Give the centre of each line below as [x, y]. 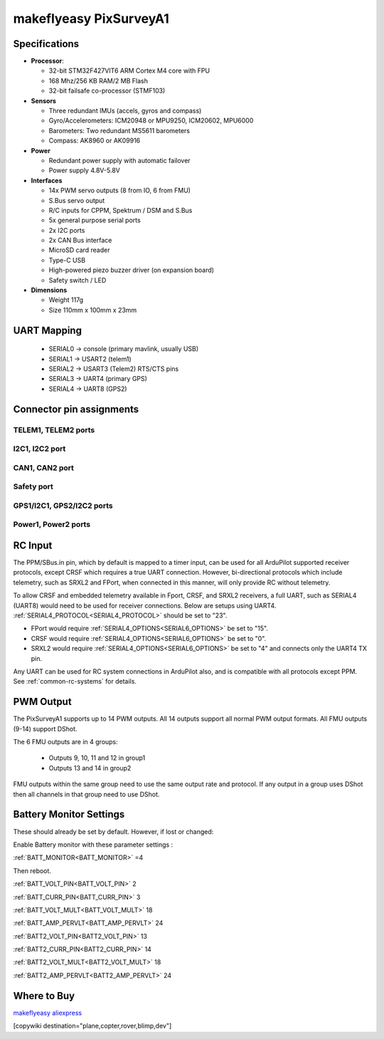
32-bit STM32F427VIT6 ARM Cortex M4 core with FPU [129, 71]
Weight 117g [66, 300]
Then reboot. [32, 871]
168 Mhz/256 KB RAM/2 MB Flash [98, 80]
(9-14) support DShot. [45, 729]
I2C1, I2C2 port [39, 449]
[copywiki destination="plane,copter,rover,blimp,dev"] [92, 1026]
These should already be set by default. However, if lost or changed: [113, 831]
